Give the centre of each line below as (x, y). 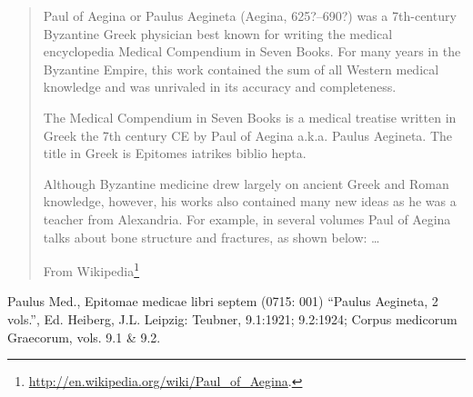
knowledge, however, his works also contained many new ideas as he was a (250, 201)
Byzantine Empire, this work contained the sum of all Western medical (241, 69)
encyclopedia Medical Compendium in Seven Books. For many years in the (252, 51)
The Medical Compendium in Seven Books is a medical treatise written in (250, 117)
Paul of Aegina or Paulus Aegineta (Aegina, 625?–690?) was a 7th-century (250, 15)
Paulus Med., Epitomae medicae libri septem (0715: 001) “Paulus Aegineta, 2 (223, 301)
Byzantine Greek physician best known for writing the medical (218, 33)
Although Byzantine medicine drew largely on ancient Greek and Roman (246, 183)
